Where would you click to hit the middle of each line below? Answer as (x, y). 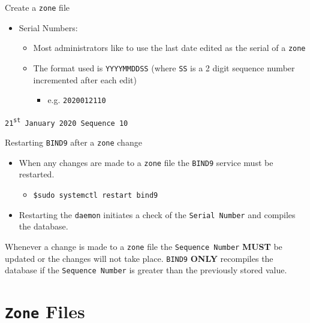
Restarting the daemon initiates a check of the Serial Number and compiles (157, 214)
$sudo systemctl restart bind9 (96, 196)
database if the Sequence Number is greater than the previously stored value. (146, 270)
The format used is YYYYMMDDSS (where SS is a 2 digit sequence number (164, 67)
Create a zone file (37, 7)
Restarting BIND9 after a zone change (73, 142)
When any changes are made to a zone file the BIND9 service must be (146, 162)
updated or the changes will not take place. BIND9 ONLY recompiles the (139, 258)
